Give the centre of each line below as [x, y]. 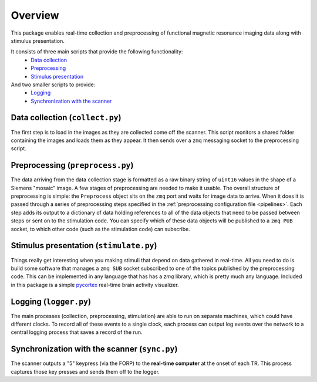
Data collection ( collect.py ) [66, 118]
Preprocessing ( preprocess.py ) [72, 165]
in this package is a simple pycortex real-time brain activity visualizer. [95, 285]
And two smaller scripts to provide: [53, 84]
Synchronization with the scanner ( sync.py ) [94, 349]
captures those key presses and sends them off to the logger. [85, 371]
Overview [35, 15]
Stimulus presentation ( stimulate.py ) [84, 246]
